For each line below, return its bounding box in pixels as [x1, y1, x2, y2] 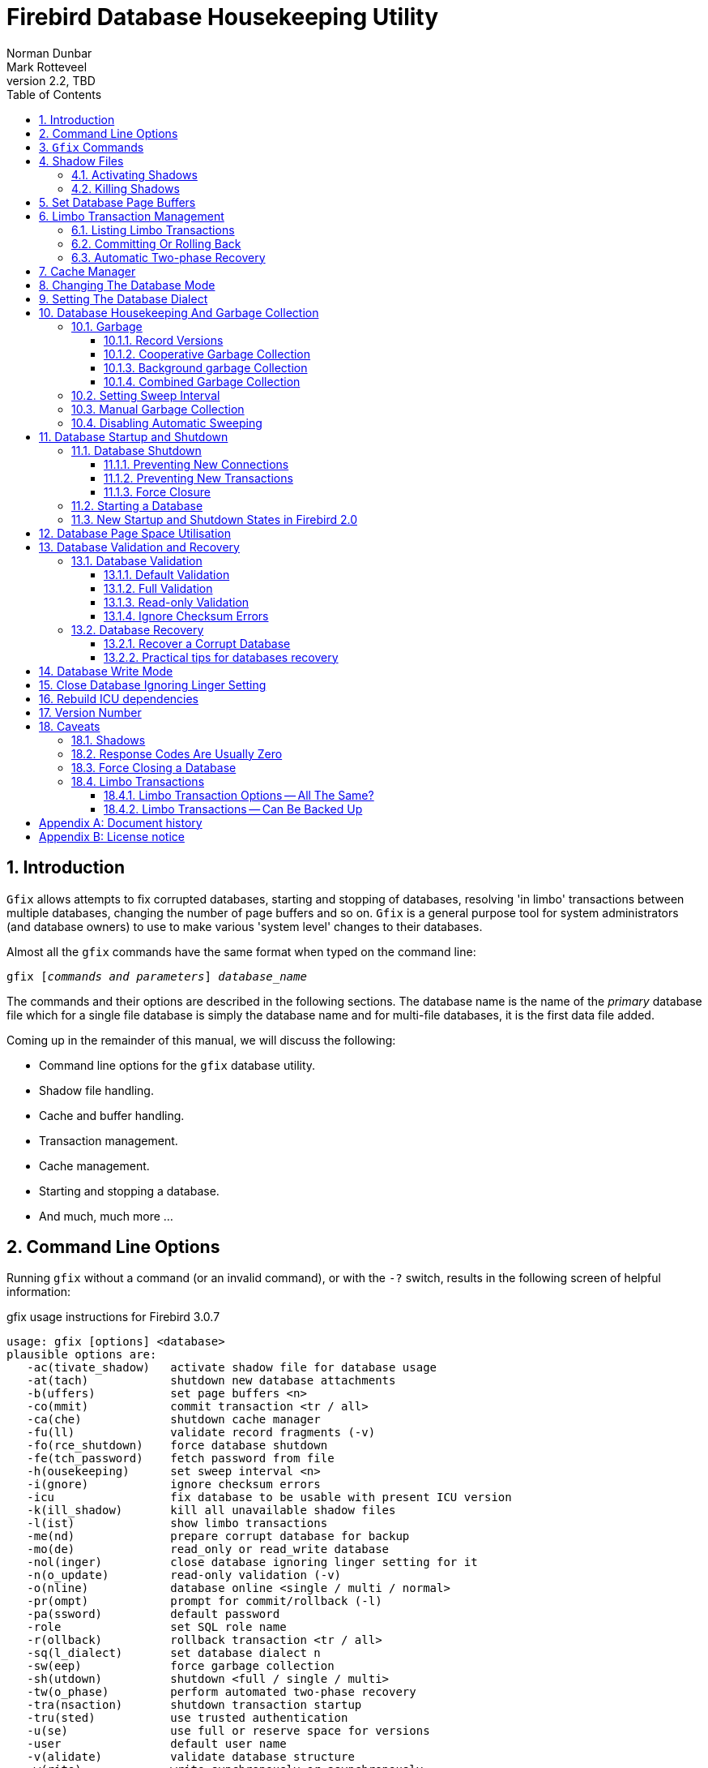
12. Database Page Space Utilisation [39, 526, 231, 540]
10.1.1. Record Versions [104, 333, 224, 347]
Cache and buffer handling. [39, 1108, 185, 1122]
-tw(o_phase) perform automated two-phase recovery [27, 1685, 416, 1699]
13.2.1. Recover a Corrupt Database [104, 636, 291, 650]
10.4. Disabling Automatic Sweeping [71, 415, 262, 430]
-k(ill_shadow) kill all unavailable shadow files [27, 1504, 396, 1517]
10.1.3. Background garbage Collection [104, 360, 308, 375]
